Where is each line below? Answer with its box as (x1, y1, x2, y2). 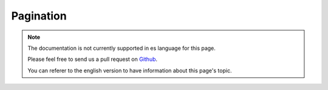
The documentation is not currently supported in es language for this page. (27, 44, 216, 52)
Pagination (11, 9, 67, 22)
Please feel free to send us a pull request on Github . (27, 55, 158, 63)
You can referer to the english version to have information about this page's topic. (27, 67, 232, 74)
